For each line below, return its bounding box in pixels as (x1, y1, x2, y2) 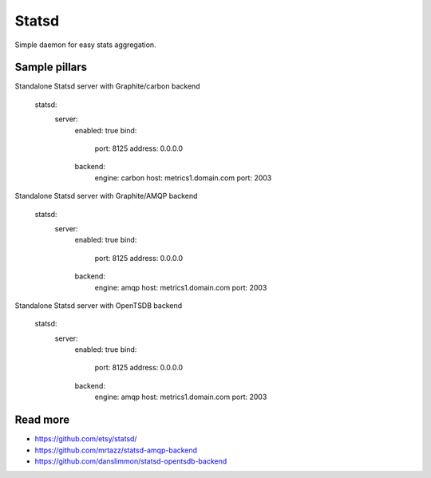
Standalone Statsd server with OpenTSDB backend (14, 300, 183, 310)
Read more (14, 413, 70, 427)
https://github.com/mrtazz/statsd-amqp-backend (34, 445, 198, 455)
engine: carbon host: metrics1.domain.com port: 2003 (94, 172, 272, 183)
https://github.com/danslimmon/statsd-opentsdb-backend (34, 456, 227, 466)
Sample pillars (14, 61, 88, 74)
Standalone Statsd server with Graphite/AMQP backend (14, 192, 198, 201)
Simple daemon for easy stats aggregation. (14, 40, 156, 49)
